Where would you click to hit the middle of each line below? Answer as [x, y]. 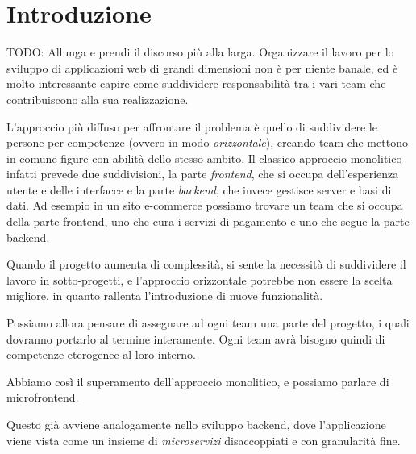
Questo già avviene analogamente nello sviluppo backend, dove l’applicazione [196, 424]
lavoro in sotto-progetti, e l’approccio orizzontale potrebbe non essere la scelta [200, 279]
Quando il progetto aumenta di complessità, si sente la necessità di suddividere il [206, 264]
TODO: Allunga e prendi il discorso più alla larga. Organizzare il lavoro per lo [200, 52]
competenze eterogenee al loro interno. [101, 354]
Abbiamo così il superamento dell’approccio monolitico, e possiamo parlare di [198, 381]
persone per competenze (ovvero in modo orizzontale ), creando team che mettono [207, 142]
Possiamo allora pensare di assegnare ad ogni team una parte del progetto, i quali [208, 323]
